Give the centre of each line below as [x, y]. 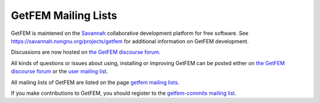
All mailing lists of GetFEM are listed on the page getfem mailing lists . [95, 82]
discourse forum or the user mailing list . [60, 72]
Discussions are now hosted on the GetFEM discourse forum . [86, 52]
